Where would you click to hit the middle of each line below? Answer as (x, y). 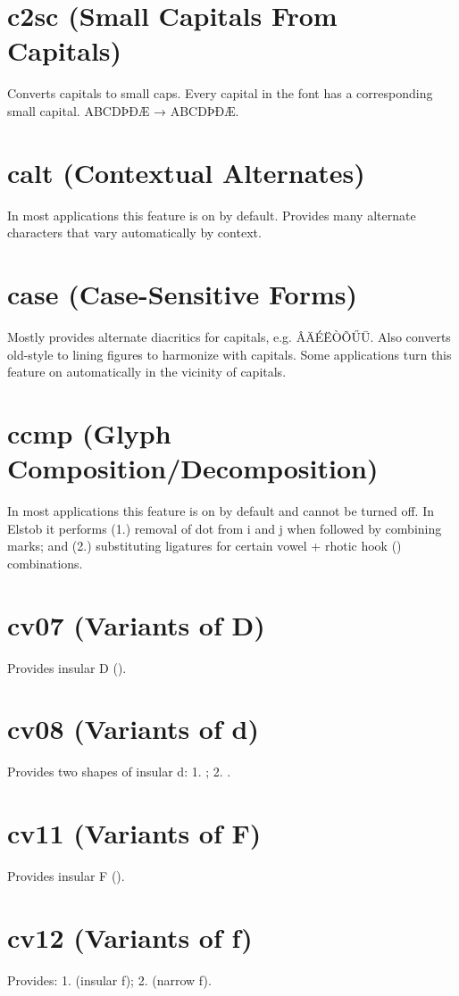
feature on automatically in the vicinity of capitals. (147, 372)
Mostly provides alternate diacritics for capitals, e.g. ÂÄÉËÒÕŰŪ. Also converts (229, 336)
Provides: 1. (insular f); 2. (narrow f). (109, 979)
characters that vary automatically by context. (134, 232)
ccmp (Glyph (89, 432)
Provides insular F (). (66, 875)
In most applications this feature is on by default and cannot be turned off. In (221, 511)
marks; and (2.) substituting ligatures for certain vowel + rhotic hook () (204, 546)
